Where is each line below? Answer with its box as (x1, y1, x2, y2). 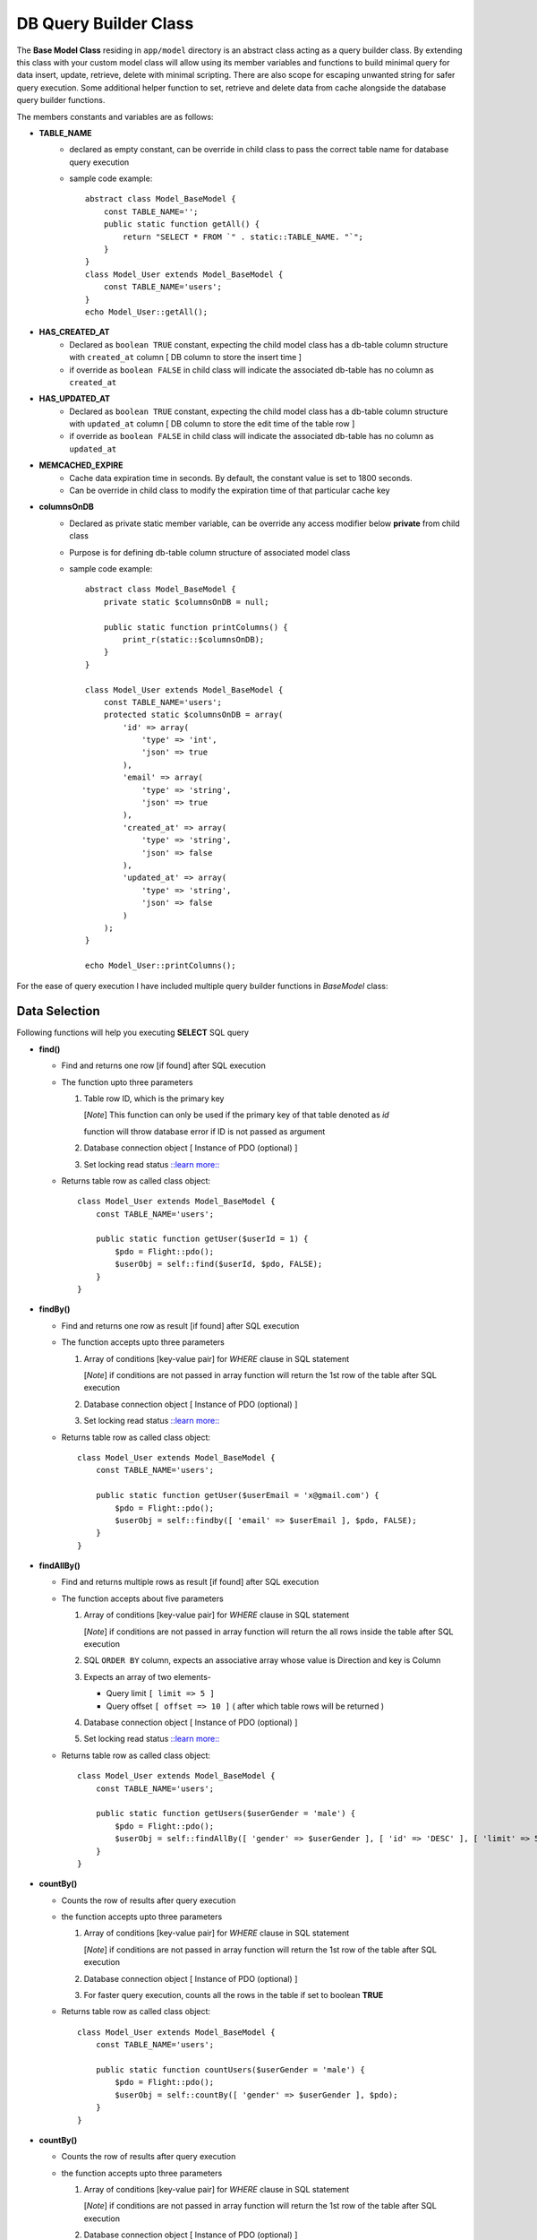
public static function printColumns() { (103, 622, 288, 632)
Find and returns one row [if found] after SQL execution (61, 1060, 266, 1071)
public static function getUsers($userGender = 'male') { (95, 1808, 356, 1819)
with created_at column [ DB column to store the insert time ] (69, 352, 302, 363)
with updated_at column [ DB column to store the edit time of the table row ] (69, 418, 355, 429)
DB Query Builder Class (16, 13, 194, 33)
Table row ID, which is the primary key (83, 1093, 225, 1104)
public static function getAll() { (103, 220, 260, 229)
